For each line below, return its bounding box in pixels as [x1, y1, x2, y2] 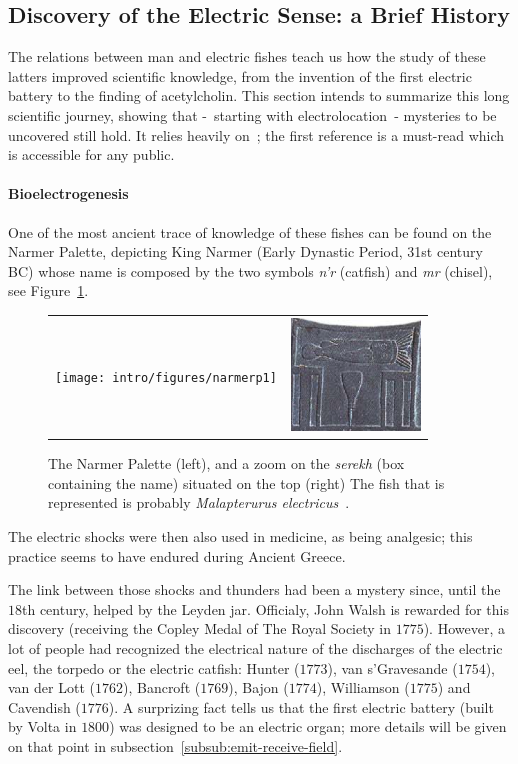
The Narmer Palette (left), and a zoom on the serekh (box [48, 453, 405, 474]
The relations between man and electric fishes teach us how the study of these [8, 46, 486, 67]
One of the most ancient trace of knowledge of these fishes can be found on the [8, 221, 492, 242]
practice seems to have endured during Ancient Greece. [8, 545, 346, 566]
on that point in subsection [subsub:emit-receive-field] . [8, 735, 343, 756]
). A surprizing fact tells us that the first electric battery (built [108, 696, 494, 717]
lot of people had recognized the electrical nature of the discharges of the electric [8, 637, 503, 658]
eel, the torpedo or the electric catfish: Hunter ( [8, 657, 300, 678]
